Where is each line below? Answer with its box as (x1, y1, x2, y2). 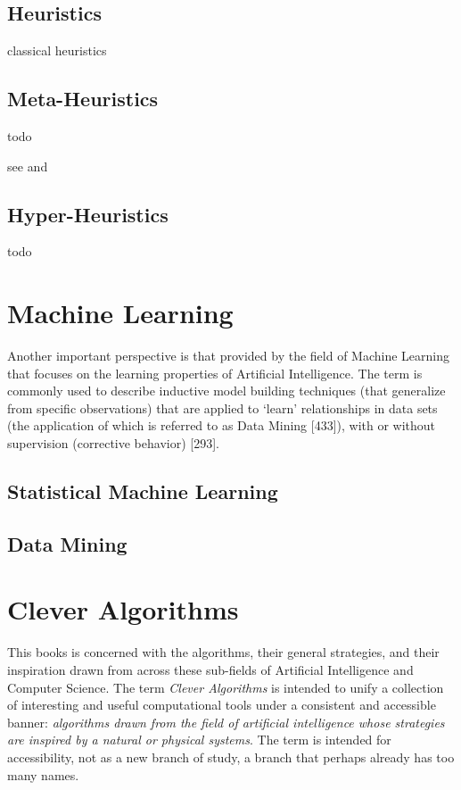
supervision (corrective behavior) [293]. (7, 434, 219, 453)
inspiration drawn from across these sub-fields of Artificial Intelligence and (7, 660, 414, 678)
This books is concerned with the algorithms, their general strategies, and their (7, 643, 440, 661)
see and (7, 156, 48, 175)
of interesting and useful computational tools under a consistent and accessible (7, 695, 436, 714)
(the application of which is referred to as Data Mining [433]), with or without (7, 416, 436, 435)
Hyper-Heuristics (7, 200, 169, 228)
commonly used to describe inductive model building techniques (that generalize (7, 381, 446, 400)
